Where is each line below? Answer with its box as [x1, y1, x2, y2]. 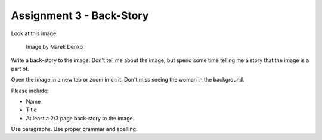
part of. [11, 65, 29, 72]
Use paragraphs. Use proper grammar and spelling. [11, 126, 138, 133]
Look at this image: [11, 30, 58, 37]
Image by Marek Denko [26, 43, 83, 50]
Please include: [11, 87, 49, 94]
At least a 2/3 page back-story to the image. [26, 114, 135, 122]
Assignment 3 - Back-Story [11, 9, 149, 22]
